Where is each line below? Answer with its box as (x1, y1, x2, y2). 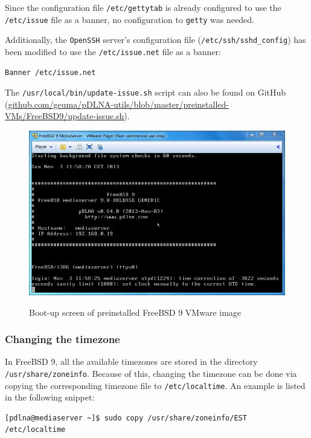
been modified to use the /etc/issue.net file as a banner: (5, 45, 221, 57)
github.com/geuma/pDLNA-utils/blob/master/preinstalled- (8, 97, 229, 110)
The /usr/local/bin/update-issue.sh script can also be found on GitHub (5, 86, 286, 99)
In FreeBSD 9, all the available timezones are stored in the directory (5, 355, 258, 368)
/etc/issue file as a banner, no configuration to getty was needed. (5, 13, 254, 25)
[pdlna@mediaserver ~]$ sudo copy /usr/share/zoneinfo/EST (5, 413, 247, 422)
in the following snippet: (5, 391, 95, 404)
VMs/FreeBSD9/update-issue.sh (5, 109, 124, 122)
